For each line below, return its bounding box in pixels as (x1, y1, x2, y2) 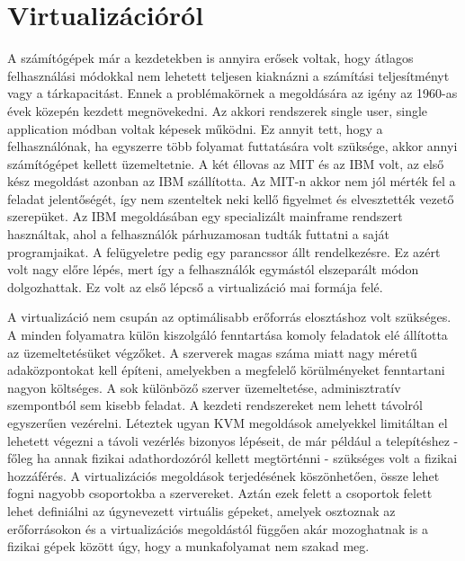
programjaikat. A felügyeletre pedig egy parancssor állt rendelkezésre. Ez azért (7, 242, 441, 261)
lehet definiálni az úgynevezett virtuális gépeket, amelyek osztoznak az (7, 501, 396, 520)
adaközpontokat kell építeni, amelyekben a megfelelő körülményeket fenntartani (7, 361, 445, 379)
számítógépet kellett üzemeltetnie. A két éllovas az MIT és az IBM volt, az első (7, 154, 444, 173)
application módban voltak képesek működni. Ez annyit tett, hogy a (7, 119, 383, 138)
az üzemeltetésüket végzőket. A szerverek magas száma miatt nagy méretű (7, 343, 417, 361)
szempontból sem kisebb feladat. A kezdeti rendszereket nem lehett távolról (7, 396, 423, 414)
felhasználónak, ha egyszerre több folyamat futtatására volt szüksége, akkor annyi (7, 137, 458, 156)
